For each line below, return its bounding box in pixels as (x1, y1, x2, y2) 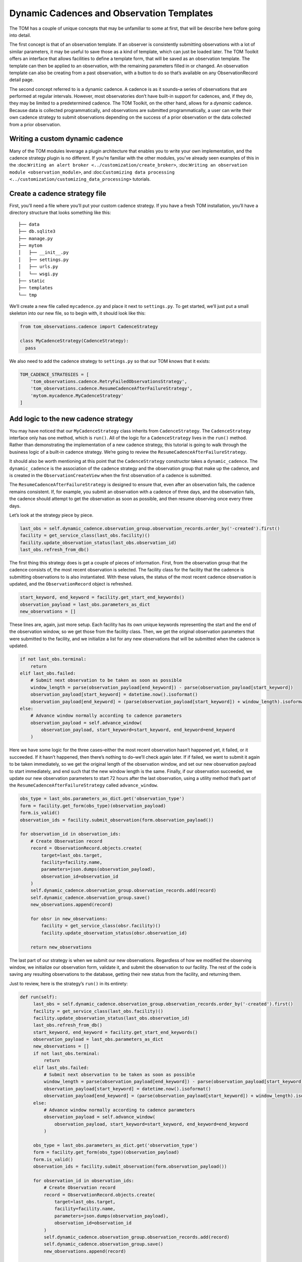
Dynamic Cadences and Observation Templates (9, 8, 213, 19)
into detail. (9, 32, 31, 38)
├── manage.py (18, 235, 53, 241)
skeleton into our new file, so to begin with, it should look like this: (9, 310, 146, 317)
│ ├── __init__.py (18, 250, 69, 255)
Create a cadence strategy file (9, 189, 107, 198)
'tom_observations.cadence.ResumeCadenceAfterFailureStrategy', (30, 386, 193, 391)
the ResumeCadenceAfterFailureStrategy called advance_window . (9, 782, 159, 788)
